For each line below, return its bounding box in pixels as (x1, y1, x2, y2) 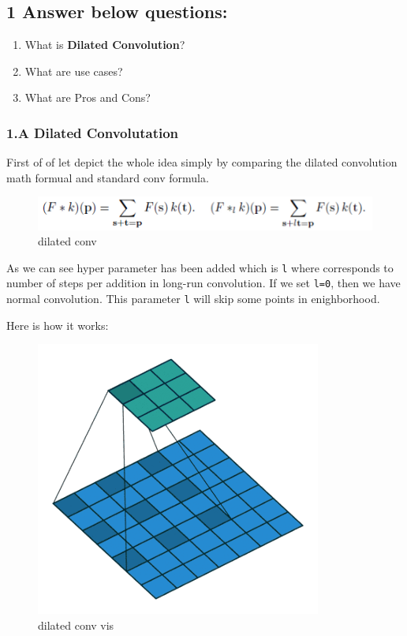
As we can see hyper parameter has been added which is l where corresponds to (6, 259, 394, 275)
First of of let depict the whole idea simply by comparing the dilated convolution (6, 154, 398, 170)
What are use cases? (24, 62, 123, 79)
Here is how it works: (6, 316, 109, 333)
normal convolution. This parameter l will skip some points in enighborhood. (6, 290, 380, 307)
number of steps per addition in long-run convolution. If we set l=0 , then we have (6, 275, 401, 291)
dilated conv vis (38, 616, 114, 633)
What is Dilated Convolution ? (24, 36, 185, 53)
